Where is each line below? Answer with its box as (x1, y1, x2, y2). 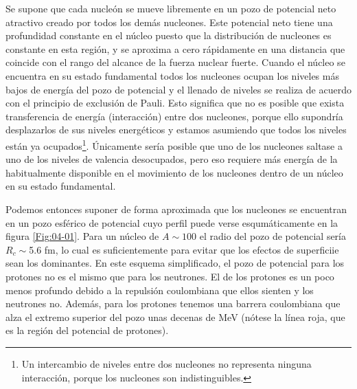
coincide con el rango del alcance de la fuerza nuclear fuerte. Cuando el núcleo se (5, 55, 345, 69)
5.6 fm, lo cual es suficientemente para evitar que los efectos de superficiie (29, 242, 339, 256)
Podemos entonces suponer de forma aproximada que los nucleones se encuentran (5, 201, 347, 216)
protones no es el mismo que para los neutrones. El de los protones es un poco (5, 269, 334, 283)
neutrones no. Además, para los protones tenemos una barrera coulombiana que (5, 296, 341, 311)
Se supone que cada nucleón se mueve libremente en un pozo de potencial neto (5, 1, 336, 15)
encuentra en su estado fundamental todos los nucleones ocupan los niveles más (5, 68, 339, 82)
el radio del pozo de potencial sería (199, 229, 347, 243)
